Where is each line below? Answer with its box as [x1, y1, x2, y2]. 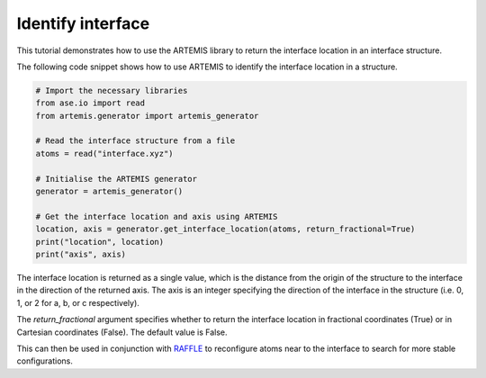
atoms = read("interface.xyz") [35, 148, 175, 158]
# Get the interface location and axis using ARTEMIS [35, 211, 278, 221]
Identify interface [16, 13, 150, 33]
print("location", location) [35, 237, 165, 247]
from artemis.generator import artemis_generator [35, 111, 259, 121]
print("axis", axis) [35, 249, 126, 259]
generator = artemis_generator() [35, 186, 184, 197]
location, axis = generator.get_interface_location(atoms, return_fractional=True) [35, 224, 416, 234]
